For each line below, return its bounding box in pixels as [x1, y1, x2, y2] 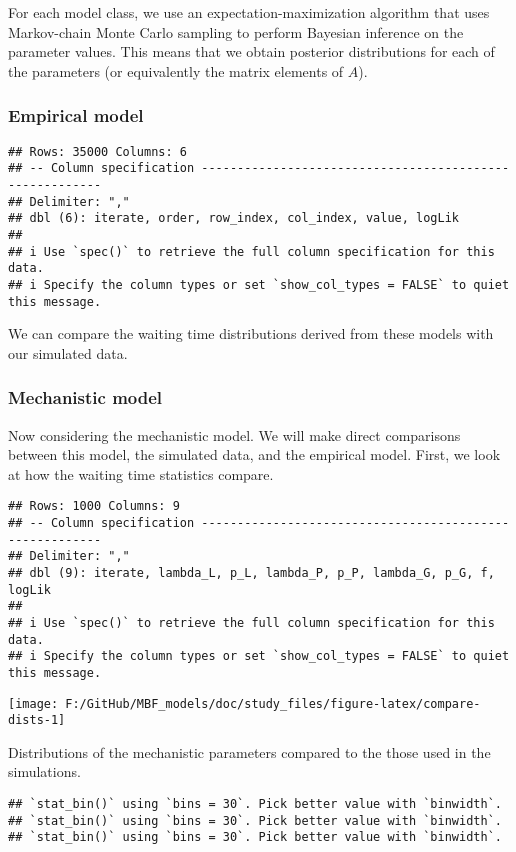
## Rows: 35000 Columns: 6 [8, 144, 187, 159]
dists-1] [8, 713, 66, 728]
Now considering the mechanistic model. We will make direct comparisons [8, 424, 461, 445]
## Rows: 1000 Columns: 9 [8, 499, 180, 514]
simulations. [8, 761, 81, 782]
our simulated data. [8, 342, 128, 363]
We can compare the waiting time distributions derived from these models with [8, 323, 494, 344]
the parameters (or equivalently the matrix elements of [8, 60, 344, 81]
